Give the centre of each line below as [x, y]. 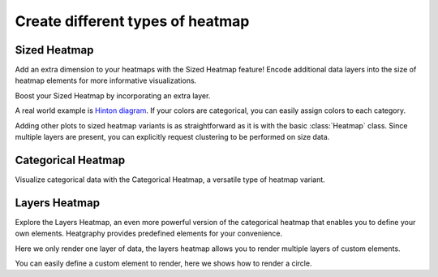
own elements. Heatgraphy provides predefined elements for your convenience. [149, 234]
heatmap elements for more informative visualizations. [106, 80]
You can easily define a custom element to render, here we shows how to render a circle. [163, 263]
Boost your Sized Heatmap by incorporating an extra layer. [113, 95]
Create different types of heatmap [132, 21]
